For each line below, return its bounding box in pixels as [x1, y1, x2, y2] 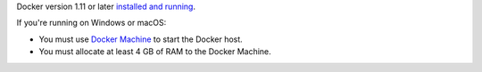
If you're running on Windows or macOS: [16, 18, 167, 28]
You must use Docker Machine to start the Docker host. [38, 34, 243, 44]
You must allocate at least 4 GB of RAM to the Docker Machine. [38, 46, 271, 57]
